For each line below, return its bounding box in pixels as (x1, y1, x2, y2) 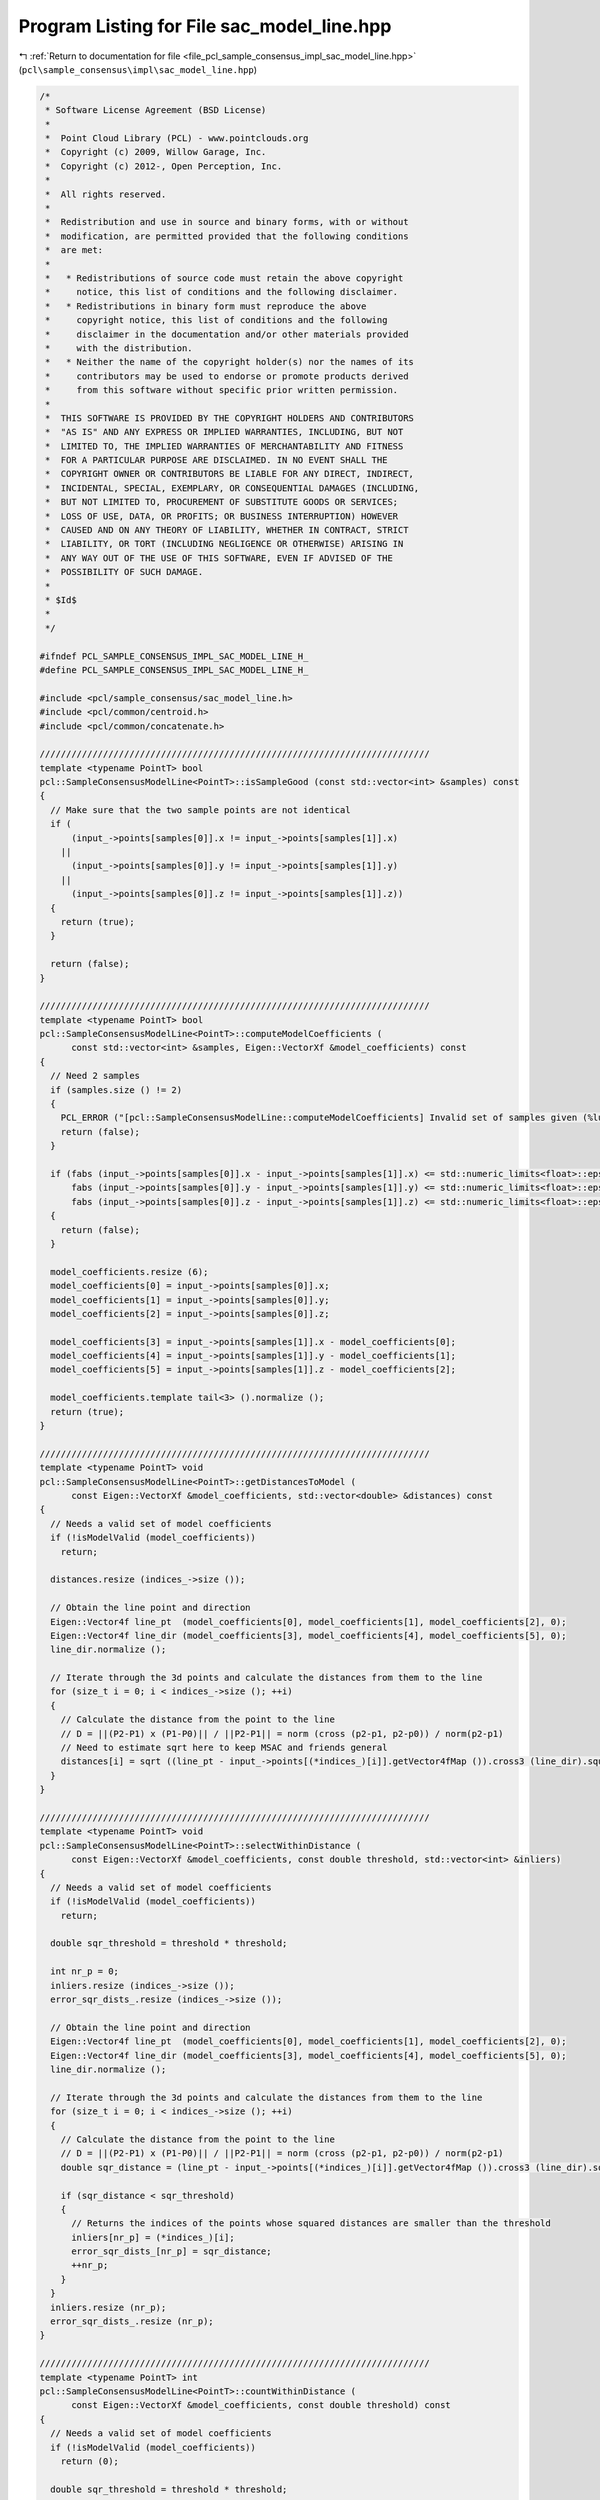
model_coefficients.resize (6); (50, 1266, 209, 1277)
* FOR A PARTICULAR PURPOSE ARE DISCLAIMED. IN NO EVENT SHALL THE (45, 455, 388, 466)
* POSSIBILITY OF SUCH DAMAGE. (45, 566, 204, 578)
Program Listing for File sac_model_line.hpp (18, 15, 392, 37)
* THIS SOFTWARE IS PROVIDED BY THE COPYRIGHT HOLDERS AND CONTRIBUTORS (45, 412, 415, 424)
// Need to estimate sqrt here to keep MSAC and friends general (60, 1742, 388, 1754)
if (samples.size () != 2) (50, 1084, 183, 1095)
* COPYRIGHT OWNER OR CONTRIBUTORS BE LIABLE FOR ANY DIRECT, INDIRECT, (45, 468, 415, 480)
